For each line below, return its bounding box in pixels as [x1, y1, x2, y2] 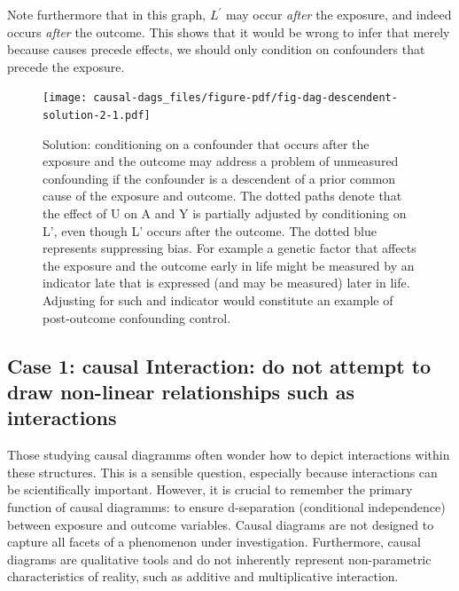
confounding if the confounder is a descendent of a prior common [43, 169, 396, 187]
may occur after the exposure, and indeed [225, 5, 452, 23]
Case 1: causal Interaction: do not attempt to [7, 351, 432, 379]
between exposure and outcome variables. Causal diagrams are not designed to [7, 515, 434, 533]
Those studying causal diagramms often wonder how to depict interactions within [7, 445, 450, 464]
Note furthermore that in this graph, [7, 5, 206, 23]
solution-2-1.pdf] [43, 109, 151, 122]
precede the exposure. [7, 57, 125, 75]
